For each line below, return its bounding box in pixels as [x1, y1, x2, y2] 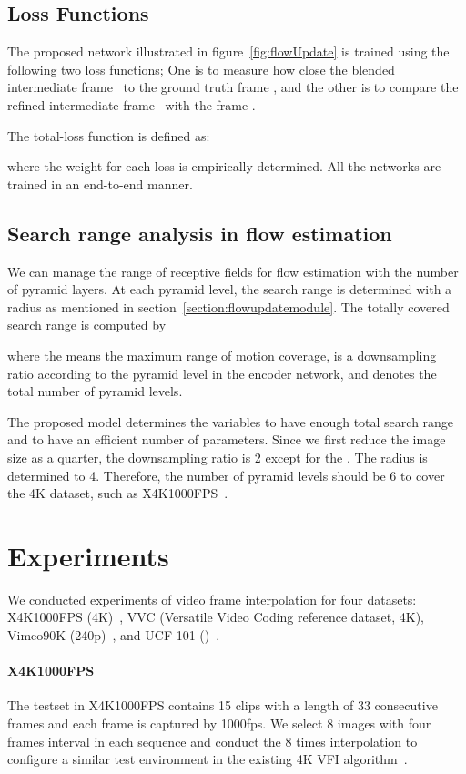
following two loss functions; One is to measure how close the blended [7, 59, 395, 78]
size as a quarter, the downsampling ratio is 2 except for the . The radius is [7, 447, 428, 466]
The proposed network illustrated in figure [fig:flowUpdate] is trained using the [7, 42, 450, 61]
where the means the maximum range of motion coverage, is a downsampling [7, 345, 437, 364]
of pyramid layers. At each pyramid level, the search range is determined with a [7, 280, 452, 299]
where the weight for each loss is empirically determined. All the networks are [7, 157, 441, 176]
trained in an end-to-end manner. [7, 174, 193, 193]
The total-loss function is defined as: [7, 126, 210, 145]
